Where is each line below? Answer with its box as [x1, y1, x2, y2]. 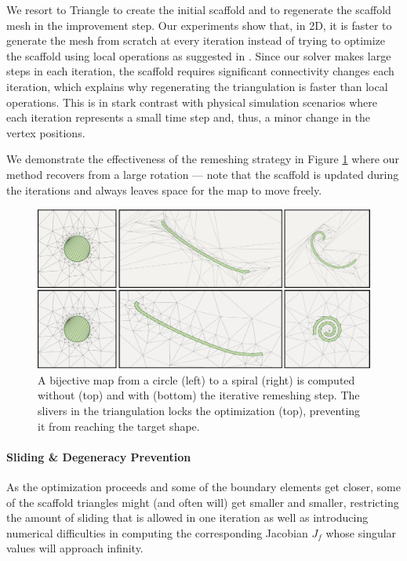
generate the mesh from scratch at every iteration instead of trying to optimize [6, 32, 386, 49]
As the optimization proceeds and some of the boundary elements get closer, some [6, 479, 401, 495]
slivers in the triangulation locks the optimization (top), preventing [38, 403, 361, 419]
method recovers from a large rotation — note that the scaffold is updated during [6, 166, 399, 182]
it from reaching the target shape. [38, 417, 200, 434]
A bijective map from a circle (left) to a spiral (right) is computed [38, 371, 355, 388]
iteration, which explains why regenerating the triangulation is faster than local [6, 78, 388, 94]
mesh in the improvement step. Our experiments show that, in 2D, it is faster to [6, 16, 392, 33]
